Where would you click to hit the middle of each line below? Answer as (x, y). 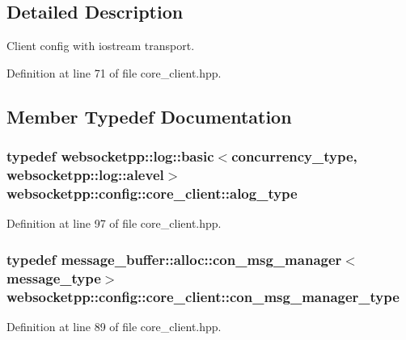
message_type (54, 277)
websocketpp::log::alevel (85, 175)
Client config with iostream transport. (101, 46)
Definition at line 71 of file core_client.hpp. (114, 72)
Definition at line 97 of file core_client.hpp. (114, 223)
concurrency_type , (294, 156)
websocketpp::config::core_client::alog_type (152, 193)
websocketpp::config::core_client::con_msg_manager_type (203, 296)
